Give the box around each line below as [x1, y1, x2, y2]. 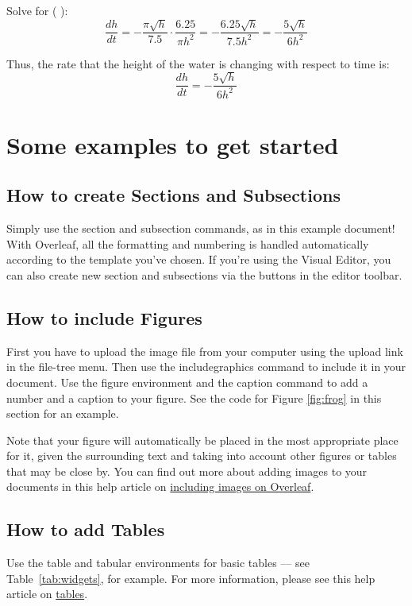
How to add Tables [6, 517, 165, 542]
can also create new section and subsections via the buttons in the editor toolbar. [6, 266, 402, 283]
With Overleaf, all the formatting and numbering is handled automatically [6, 235, 369, 252]
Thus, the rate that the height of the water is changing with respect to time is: [6, 55, 390, 71]
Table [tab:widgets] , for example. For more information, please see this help [6, 569, 375, 586]
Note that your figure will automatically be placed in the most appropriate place [6, 431, 399, 448]
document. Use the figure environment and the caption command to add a [6, 373, 368, 390]
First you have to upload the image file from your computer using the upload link [6, 342, 403, 359]
